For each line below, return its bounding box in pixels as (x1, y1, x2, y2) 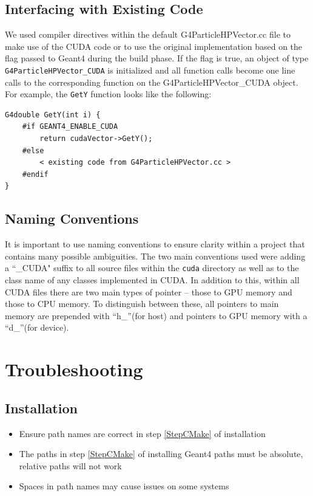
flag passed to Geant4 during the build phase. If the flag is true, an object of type (5, 52, 309, 64)
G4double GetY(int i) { (5, 110, 101, 119)
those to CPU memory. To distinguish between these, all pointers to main (5, 297, 279, 310)
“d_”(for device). (5, 321, 69, 334)
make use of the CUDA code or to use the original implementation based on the (5, 40, 303, 52)
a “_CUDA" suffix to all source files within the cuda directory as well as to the (5, 261, 299, 274)
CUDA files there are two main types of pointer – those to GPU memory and (5, 285, 292, 298)
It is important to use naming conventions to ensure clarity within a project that (5, 238, 305, 250)
